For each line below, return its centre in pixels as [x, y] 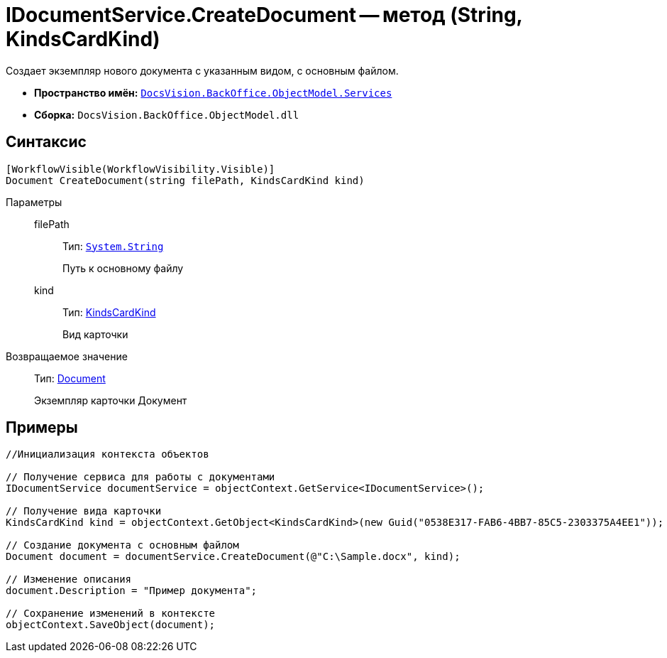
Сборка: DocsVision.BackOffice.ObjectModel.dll [167, 114]
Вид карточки [95, 334]
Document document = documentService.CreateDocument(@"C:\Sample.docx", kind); [233, 557]
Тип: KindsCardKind [109, 312]
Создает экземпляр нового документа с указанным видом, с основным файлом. [202, 70]
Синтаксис [46, 142]
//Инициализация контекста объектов [108, 454]
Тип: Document [70, 378]
